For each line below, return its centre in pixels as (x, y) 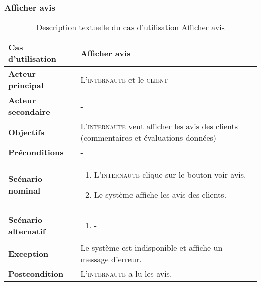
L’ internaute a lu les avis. (126, 274)
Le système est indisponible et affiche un (152, 248)
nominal (24, 190)
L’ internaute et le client (124, 79)
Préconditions (36, 152)
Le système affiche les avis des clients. (160, 195)
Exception (28, 253)
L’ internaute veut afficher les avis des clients (159, 126)
